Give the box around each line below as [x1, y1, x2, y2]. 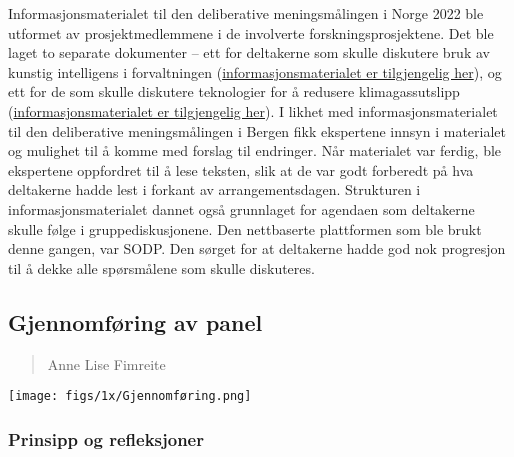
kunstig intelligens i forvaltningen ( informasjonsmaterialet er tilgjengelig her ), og [8, 61, 502, 82]
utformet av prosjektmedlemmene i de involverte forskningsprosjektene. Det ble [8, 22, 494, 43]
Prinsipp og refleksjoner [8, 426, 204, 451]
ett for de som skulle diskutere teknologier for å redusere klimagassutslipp [8, 81, 460, 102]
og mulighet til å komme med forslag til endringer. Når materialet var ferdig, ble [8, 140, 502, 161]
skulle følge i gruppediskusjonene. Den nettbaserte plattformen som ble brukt [8, 218, 482, 239]
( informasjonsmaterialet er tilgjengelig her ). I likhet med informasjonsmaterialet [8, 100, 498, 121]
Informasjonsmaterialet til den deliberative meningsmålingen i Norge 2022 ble [8, 3, 484, 23]
